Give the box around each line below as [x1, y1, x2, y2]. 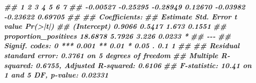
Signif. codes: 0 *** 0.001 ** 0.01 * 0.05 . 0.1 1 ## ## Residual [4, 40, 239, 51]
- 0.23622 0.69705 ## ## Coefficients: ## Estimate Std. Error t [4, 11, 237, 21]
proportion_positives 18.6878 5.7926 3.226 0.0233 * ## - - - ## [4, 30, 231, 41]
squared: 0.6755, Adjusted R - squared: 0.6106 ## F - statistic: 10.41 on [4, 60, 252, 70]
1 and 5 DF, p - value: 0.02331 [4, 70, 109, 80]
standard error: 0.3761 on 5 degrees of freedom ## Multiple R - [4, 50, 230, 60]
